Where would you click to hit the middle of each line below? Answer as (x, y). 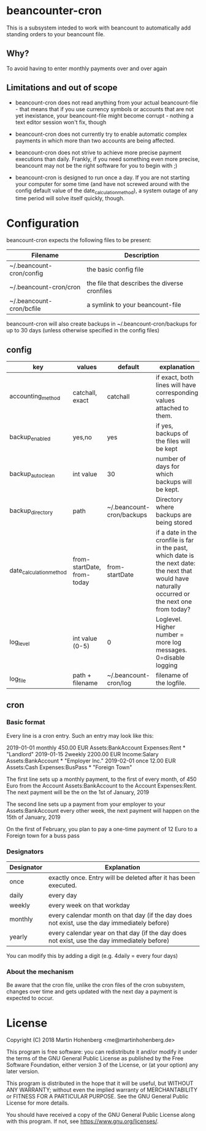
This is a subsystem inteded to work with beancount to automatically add (99, 28)
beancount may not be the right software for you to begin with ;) (96, 165)
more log (169, 643)
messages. (172, 650)
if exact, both (175, 377)
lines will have (176, 385)
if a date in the (177, 533)
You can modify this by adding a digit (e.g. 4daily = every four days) (92, 956)
